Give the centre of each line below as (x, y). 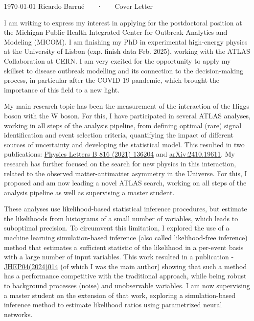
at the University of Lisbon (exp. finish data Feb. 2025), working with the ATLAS (127, 51)
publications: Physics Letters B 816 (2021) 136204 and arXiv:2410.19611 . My (119, 154)
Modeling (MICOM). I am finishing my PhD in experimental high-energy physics (126, 41)
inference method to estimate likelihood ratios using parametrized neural (113, 305)
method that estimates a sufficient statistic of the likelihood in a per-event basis (124, 247)
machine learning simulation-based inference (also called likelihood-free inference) (126, 238)
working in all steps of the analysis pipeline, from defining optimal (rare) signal (123, 125)
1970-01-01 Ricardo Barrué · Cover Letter (79, 6)
